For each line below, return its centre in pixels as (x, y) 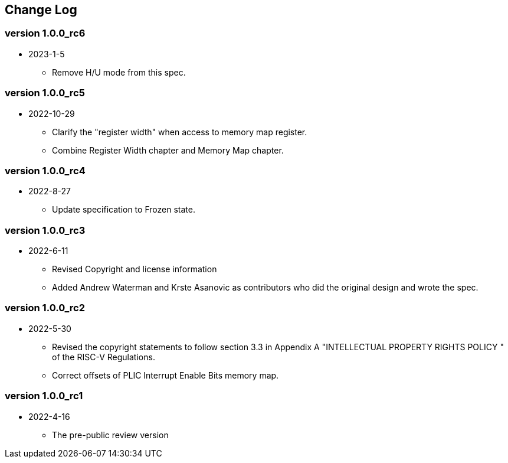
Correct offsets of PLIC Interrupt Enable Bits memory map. (165, 375)
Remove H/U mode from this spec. (119, 72)
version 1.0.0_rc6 (45, 33)
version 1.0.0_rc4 (45, 170)
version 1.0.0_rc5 (45, 93)
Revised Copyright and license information (135, 269)
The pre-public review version (110, 435)
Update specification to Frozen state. (124, 210)
